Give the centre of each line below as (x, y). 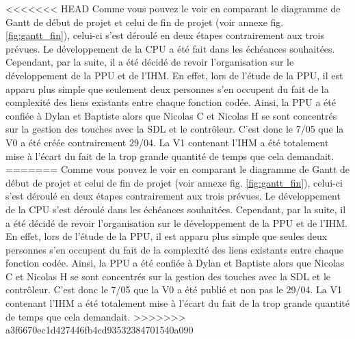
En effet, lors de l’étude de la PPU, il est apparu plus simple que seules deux (167, 236)
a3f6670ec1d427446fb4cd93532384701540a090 (100, 330)
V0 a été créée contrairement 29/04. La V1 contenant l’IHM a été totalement (167, 142)
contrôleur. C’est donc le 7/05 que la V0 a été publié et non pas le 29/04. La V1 (174, 289)
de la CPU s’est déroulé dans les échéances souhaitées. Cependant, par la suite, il (176, 209)
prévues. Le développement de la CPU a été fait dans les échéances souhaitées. (170, 48)
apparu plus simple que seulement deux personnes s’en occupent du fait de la (167, 89)
